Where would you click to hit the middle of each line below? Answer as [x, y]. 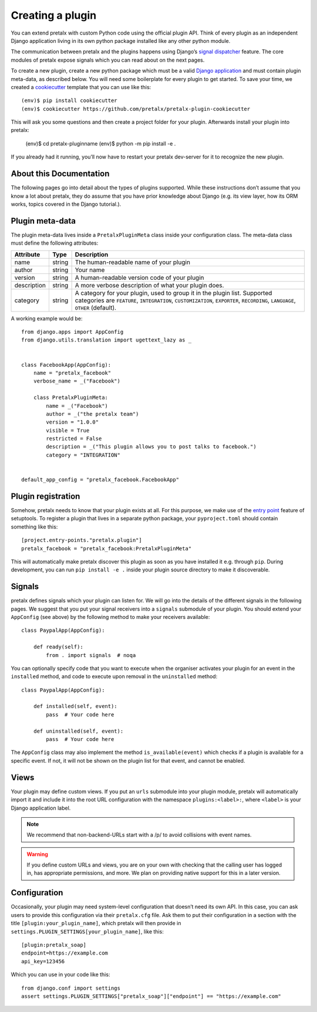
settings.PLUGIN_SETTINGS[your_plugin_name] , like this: [87, 931]
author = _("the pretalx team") [92, 414]
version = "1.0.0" [72, 422]
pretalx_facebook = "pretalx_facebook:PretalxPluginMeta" [107, 548]
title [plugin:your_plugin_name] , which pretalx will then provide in [96, 923]
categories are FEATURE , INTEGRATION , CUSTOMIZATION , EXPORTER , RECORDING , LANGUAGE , [185, 300]
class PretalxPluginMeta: [71, 398]
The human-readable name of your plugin [133, 262]
